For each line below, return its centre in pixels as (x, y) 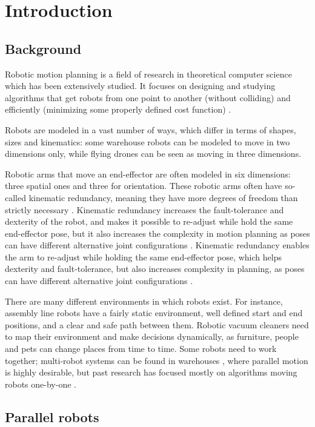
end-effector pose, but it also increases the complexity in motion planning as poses (157, 233)
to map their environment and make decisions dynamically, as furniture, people (152, 336)
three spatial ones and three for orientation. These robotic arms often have (144, 186)
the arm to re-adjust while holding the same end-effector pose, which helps (143, 257)
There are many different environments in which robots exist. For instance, (144, 301)
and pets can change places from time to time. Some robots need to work (141, 349)
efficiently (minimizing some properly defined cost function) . (118, 109)
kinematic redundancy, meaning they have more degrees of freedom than (163, 197)
